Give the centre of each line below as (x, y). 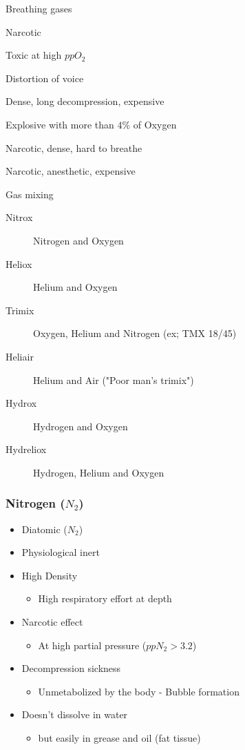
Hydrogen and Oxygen (81, 426)
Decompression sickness (71, 668)
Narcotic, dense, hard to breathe (74, 147)
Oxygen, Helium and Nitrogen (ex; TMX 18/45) (135, 333)
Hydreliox (26, 449)
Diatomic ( (44, 529)
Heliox (19, 263)
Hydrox (21, 403)
